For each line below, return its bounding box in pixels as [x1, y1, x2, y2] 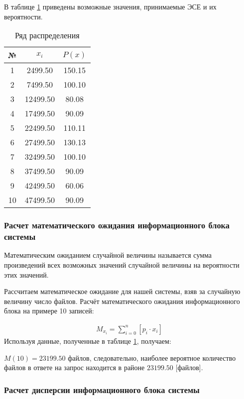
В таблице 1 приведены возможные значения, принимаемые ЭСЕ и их [4, 1, 217, 11]
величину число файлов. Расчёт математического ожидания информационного [4, 296, 240, 306]
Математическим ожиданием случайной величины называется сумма [4, 250, 212, 260]
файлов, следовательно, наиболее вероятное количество [68, 352, 236, 363]
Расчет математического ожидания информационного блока [4, 219, 230, 231]
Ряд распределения [14, 29, 80, 41]
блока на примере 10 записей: [4, 305, 94, 316]
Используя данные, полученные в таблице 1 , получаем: [4, 335, 171, 346]
